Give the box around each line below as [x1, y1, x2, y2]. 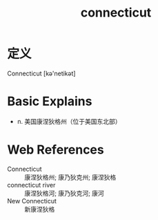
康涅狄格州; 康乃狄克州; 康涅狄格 [24, 173, 117, 181]
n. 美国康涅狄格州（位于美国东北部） [17, 117, 122, 125]
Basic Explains [7, 93, 92, 109]
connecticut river [7, 181, 56, 189]
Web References [7, 142, 105, 158]
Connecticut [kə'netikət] [7, 69, 76, 77]
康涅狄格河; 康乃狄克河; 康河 [24, 189, 105, 197]
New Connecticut [7, 196, 57, 205]
